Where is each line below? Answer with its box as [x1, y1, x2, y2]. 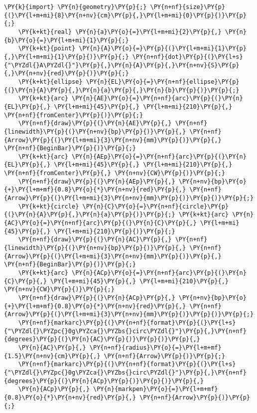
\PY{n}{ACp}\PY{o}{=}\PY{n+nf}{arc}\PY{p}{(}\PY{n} [72, 269, 247, 276]
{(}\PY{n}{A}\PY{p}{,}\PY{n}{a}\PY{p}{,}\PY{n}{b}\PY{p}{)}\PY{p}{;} [4, 86, 240, 94]
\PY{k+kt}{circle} [18, 203, 79, 210]
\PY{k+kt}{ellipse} [18, 78, 83, 85]
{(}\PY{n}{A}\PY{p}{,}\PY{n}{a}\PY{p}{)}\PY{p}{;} [4, 211, 175, 218]
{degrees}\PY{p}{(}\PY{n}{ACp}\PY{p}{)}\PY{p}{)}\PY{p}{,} [4, 377, 204, 385]
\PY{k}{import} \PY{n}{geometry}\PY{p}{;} [4, 3, 147, 10]
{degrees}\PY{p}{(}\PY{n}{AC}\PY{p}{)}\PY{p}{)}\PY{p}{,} [4, 336, 200, 343]
